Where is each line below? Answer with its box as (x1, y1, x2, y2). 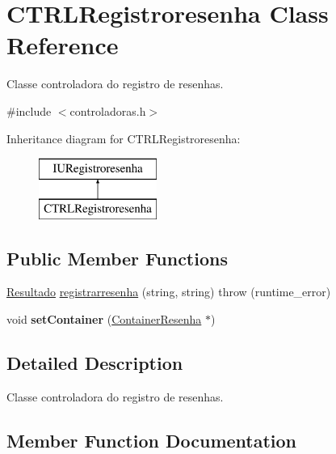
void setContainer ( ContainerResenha (6, 311, 202, 328)
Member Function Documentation (6, 427, 297, 452)
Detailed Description (6, 350, 183, 376)
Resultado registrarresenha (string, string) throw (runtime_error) (6, 283, 331, 300)
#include (6, 102, 52, 119)
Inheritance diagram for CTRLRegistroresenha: (6, 129, 241, 146)
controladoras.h (69, 102, 146, 119)
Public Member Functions (6, 245, 228, 270)
